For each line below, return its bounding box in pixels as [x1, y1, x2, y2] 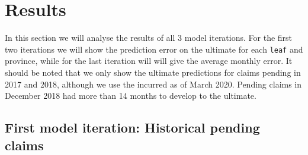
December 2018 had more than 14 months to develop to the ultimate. [5, 89, 256, 102]
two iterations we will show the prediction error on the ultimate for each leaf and [5, 43, 303, 55]
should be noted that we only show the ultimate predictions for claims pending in [5, 66, 301, 78]
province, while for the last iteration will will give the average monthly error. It [5, 54, 293, 67]
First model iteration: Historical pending [5, 118, 260, 137]
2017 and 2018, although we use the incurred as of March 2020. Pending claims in [5, 77, 302, 90]
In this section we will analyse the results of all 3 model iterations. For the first [5, 31, 293, 44]
